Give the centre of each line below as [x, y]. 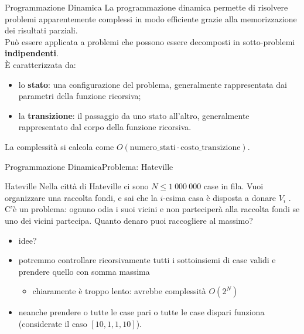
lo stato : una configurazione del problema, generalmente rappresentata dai [153, 84]
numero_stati [153, 147]
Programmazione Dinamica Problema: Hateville [89, 166]
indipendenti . [32, 53]
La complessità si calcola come [59, 146]
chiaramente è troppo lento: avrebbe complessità [119, 291]
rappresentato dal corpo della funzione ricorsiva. [105, 127]
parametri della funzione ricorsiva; [80, 96]
